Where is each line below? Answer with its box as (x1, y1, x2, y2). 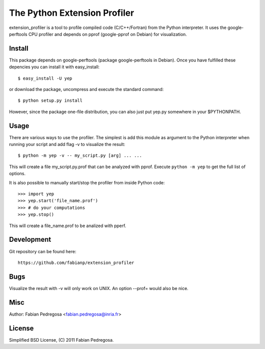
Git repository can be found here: (9, 248, 77, 254)
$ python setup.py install (18, 98, 83, 103)
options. (9, 171, 26, 176)
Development (9, 235, 52, 244)
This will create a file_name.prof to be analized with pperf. (9, 223, 127, 229)
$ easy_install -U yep (18, 75, 73, 81)
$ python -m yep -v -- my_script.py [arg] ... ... (18, 153, 142, 158)
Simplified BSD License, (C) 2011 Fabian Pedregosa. (9, 337, 114, 343)
